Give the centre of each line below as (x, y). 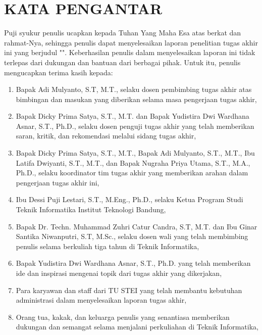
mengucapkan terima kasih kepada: (59, 72)
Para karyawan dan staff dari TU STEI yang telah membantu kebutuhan (129, 290)
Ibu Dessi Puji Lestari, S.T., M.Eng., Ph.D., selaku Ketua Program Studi (129, 199)
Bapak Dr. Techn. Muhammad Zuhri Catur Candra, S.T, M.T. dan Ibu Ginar (137, 226)
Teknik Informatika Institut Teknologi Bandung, (91, 209)
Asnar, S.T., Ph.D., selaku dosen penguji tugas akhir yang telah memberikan (135, 126)
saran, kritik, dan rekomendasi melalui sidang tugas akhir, (106, 136)
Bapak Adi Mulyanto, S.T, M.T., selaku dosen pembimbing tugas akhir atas (134, 89)
